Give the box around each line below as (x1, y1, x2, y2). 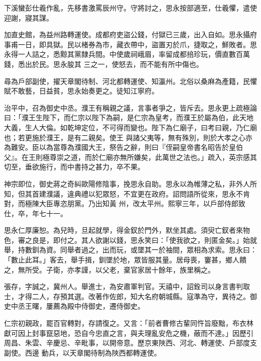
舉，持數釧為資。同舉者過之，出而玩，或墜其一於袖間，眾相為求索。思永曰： (4, 244, 257, 255)
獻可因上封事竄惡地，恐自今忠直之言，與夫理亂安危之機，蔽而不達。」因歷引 (4, 327, 253, 338)
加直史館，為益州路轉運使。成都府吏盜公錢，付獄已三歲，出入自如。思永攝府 (4, 29, 257, 40)
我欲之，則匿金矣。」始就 (176, 234, 257, 245)
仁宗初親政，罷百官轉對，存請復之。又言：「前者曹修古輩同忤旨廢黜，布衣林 (4, 318, 253, 328)
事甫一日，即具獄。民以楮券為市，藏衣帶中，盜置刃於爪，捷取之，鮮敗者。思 (4, 39, 257, 49)
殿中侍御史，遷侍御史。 (67, 301, 145, 311)
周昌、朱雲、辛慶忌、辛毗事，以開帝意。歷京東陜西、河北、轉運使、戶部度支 (4, 337, 257, 348)
